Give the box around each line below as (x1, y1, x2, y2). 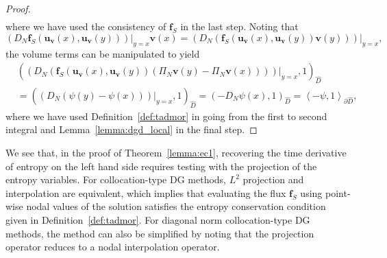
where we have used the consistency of (5, 19, 166, 34)
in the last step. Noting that (180, 19, 299, 34)
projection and (242, 172, 304, 187)
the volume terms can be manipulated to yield (5, 46, 200, 60)
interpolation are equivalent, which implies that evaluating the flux (5, 185, 286, 200)
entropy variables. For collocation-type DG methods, (5, 172, 226, 187)
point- (325, 185, 351, 200)
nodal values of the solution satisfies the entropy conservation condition (26, 199, 326, 213)
